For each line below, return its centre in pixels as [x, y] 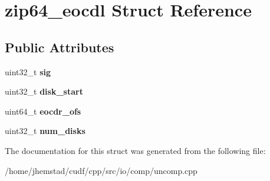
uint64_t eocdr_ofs [43, 111]
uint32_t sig [28, 71]
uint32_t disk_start [44, 91]
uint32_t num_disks [45, 131]
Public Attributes [60, 47]
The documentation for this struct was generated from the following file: [135, 150]
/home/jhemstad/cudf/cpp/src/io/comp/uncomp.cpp [101, 170]
